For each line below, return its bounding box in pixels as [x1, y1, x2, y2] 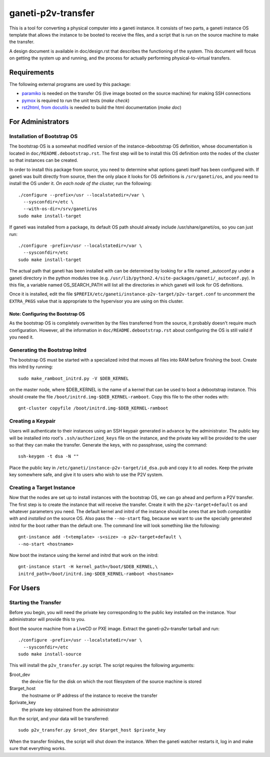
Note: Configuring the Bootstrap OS [9, 310, 85, 317]
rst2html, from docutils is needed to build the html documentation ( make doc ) [21, 104, 182, 110]
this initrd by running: [9, 364, 53, 370]
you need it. [9, 334, 34, 340]
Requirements [9, 68, 54, 76]
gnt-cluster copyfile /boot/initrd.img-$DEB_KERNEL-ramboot [18, 405, 168, 411]
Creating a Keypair [9, 417, 56, 424]
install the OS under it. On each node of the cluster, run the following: [9, 180, 152, 186]
